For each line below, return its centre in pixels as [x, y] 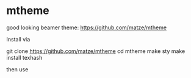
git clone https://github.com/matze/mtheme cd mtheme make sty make [96, 51]
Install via [18, 39]
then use [17, 69]
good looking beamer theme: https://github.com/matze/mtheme [86, 27]
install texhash [24, 57]
